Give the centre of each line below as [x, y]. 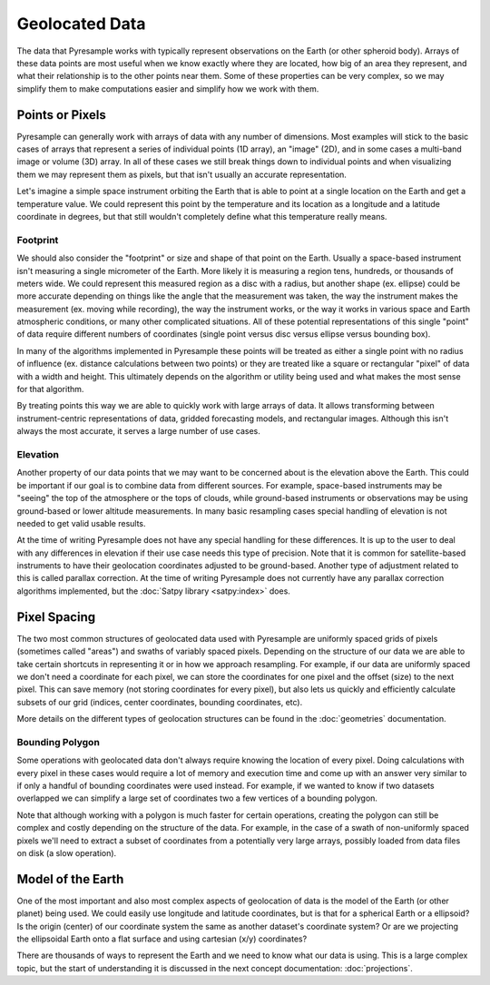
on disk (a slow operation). [67, 852]
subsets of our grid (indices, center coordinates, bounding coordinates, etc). [160, 702]
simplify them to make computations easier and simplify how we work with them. [168, 89]
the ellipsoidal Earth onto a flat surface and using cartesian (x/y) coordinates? [162, 939]
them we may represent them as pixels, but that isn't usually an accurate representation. [181, 174]
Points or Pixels [61, 115]
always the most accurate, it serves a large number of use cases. [138, 431]
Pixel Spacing [56, 617]
